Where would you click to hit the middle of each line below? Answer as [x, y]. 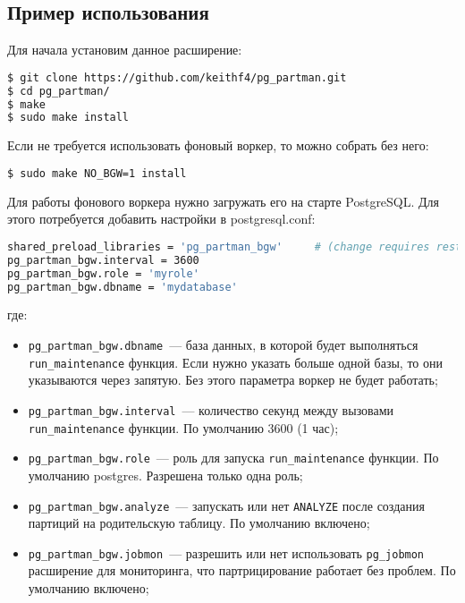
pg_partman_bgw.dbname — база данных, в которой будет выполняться [223, 345]
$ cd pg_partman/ [59, 91]
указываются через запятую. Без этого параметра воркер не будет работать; [233, 380]
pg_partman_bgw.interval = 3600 [103, 260]
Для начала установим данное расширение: [125, 50]
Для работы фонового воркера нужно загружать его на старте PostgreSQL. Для [224, 201]
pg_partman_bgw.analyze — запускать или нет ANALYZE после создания [226, 505]
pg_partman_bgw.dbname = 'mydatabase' [123, 287]
